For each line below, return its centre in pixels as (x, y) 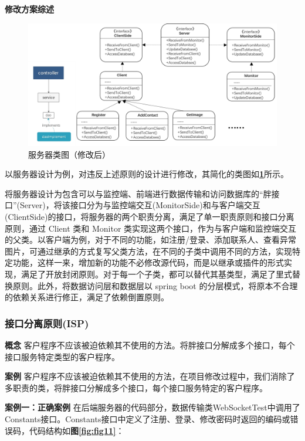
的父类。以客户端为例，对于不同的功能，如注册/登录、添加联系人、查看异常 (150, 240)
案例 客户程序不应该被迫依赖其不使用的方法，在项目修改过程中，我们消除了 (150, 376)
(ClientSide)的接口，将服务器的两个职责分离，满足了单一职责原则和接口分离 (150, 217)
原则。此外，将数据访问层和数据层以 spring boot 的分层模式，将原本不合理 (155, 285)
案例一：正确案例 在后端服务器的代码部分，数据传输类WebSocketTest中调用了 (152, 407)
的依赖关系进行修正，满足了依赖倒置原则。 (87, 297)
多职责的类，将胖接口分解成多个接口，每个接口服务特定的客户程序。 (136, 387)
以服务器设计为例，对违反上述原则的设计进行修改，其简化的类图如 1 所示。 (147, 174)
